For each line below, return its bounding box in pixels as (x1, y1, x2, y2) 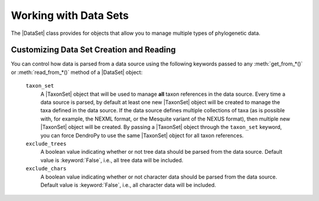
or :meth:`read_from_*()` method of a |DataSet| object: (11, 69, 143, 76)
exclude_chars (25, 166, 67, 172)
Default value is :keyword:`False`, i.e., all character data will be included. (40, 181, 216, 189)
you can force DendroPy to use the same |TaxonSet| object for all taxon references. (40, 132, 244, 139)
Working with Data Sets (11, 9, 129, 22)
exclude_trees (25, 140, 67, 147)
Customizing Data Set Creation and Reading (11, 45, 176, 55)
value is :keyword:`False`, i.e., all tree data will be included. (40, 157, 184, 164)
